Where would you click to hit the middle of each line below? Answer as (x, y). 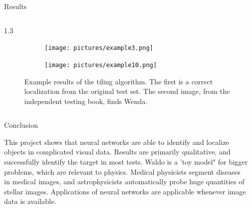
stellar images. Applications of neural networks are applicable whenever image (125, 191)
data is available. (30, 201)
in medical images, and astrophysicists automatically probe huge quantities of (124, 181)
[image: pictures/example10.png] (101, 65)
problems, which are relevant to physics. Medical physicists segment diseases (122, 171)
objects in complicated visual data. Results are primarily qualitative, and (117, 152)
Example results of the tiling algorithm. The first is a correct (119, 81)
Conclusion (21, 125)
